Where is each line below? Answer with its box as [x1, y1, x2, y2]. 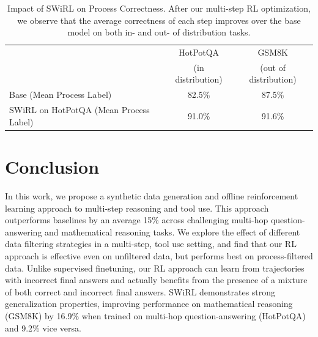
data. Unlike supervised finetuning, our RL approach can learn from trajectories [5, 261, 305, 274]
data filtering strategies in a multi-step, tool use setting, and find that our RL [5, 237, 297, 250]
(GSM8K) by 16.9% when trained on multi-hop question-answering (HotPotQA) [5, 309, 306, 322]
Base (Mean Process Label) [9, 88, 112, 101]
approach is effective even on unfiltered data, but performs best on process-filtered [5, 249, 313, 262]
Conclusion [5, 154, 100, 179]
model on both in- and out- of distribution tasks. [67, 26, 251, 39]
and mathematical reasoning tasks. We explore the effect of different [45, 225, 300, 238]
